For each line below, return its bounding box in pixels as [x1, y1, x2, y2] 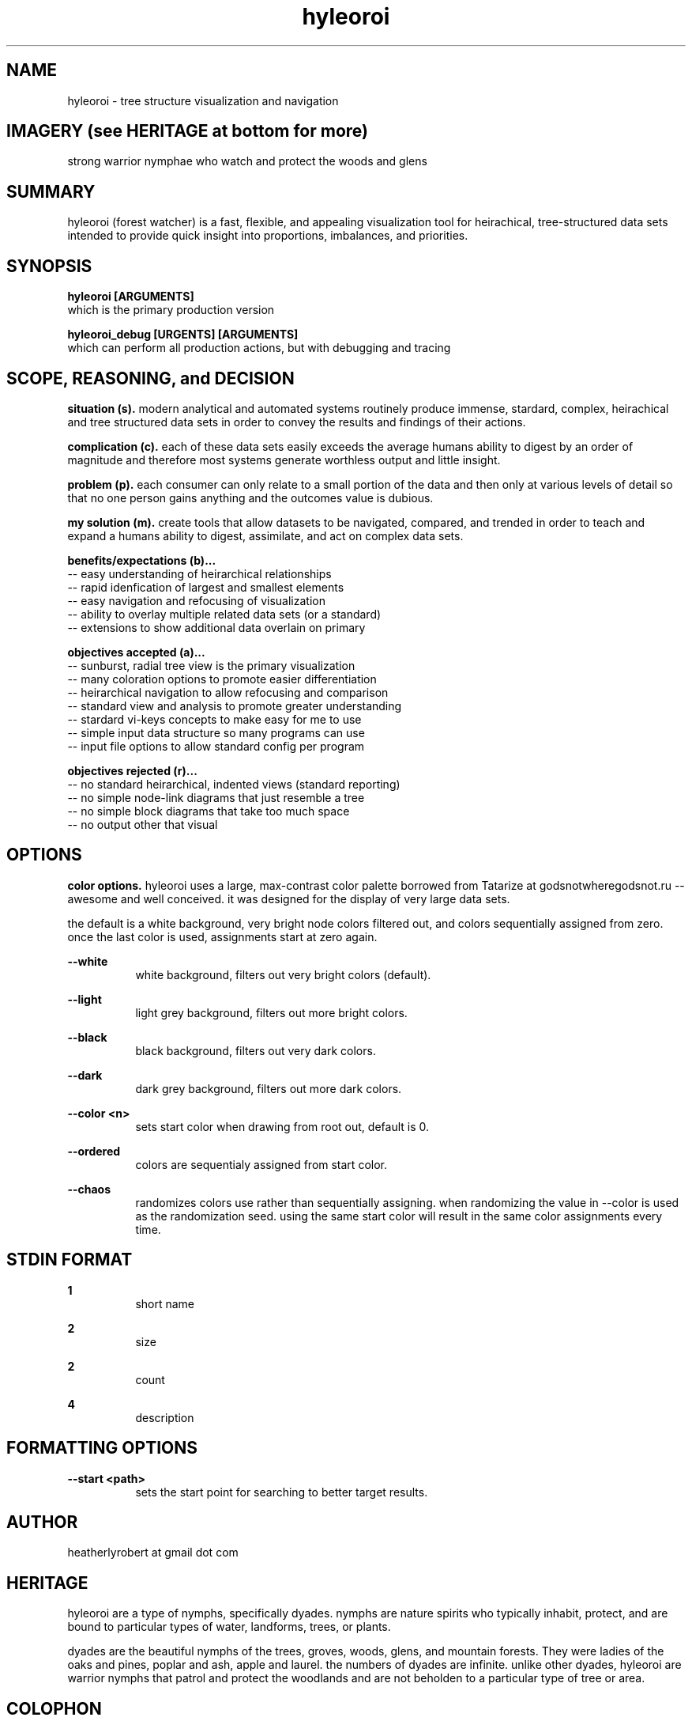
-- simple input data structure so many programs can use [67, 725, 365, 739]
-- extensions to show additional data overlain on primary [67, 620, 366, 634]
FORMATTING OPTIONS [6, 1438, 197, 1458]
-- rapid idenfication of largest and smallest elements [67, 580, 344, 594]
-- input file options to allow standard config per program [67, 739, 365, 753]
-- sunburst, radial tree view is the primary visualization [67, 658, 355, 672]
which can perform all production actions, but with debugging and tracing [67, 341, 451, 355]
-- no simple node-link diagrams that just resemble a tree [67, 790, 365, 804]
